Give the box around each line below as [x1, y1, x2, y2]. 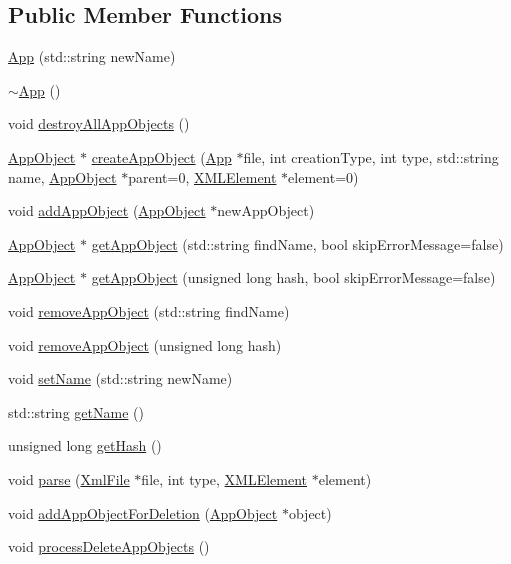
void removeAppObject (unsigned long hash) [8, 334, 282, 355]
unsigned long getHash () [8, 435, 162, 456]
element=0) [288, 166, 359, 187]
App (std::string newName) [8, 46, 176, 67]
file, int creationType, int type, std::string [243, 146, 499, 167]
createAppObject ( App [91, 146, 232, 167]
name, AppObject [8, 166, 117, 187]
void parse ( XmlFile [8, 468, 130, 489]
